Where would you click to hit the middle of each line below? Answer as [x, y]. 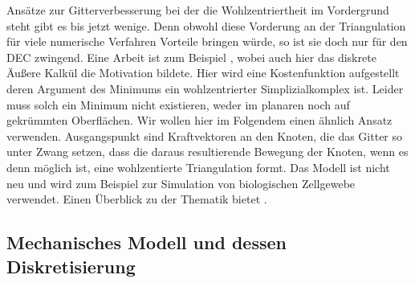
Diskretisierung [71, 266]
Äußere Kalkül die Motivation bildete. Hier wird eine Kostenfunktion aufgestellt [203, 73]
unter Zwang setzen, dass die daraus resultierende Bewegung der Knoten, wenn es [207, 152]
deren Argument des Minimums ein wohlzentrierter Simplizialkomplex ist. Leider [205, 88]
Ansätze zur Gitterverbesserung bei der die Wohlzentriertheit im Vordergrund [198, 10]
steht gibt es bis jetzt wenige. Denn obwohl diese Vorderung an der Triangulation [206, 25]
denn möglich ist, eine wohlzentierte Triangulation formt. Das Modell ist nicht [198, 167]
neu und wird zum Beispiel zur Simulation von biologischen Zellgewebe [181, 183]
